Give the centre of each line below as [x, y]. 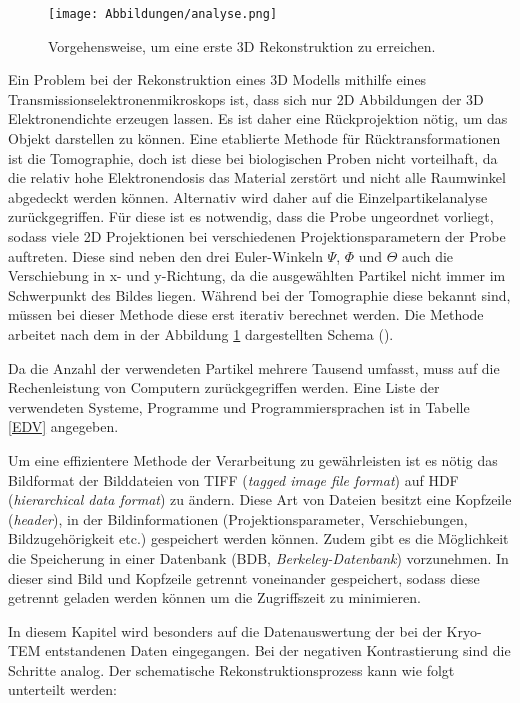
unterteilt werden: [62, 689]
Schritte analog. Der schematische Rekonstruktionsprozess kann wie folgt [231, 669]
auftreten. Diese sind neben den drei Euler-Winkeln [165, 255]
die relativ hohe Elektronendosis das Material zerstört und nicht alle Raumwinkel [257, 177]
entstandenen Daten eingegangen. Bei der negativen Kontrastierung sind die [278, 650]
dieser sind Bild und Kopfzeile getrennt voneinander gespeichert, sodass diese [244, 577]
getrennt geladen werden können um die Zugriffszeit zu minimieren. [214, 597]
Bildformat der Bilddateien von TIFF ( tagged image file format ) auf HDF [233, 479]
